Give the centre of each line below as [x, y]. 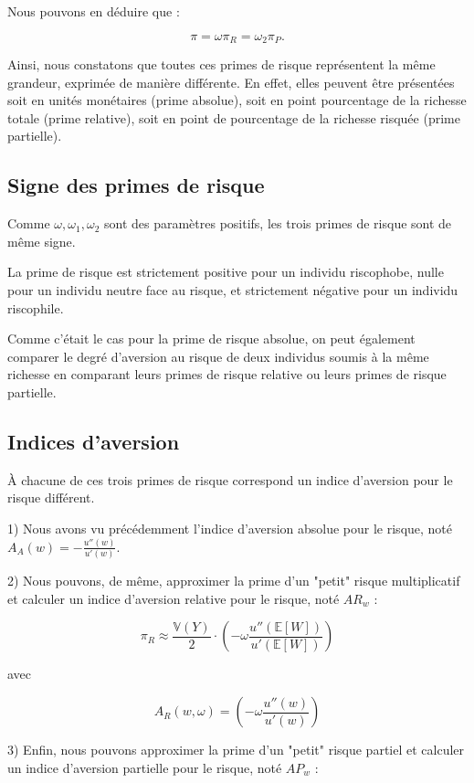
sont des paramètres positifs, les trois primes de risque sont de [278, 223]
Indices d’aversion [94, 441]
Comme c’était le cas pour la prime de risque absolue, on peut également [211, 339]
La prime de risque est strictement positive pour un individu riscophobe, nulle [226, 272]
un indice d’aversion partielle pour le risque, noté [145, 767]
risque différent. [51, 497]
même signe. [42, 241]
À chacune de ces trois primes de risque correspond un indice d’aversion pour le [230, 479]
